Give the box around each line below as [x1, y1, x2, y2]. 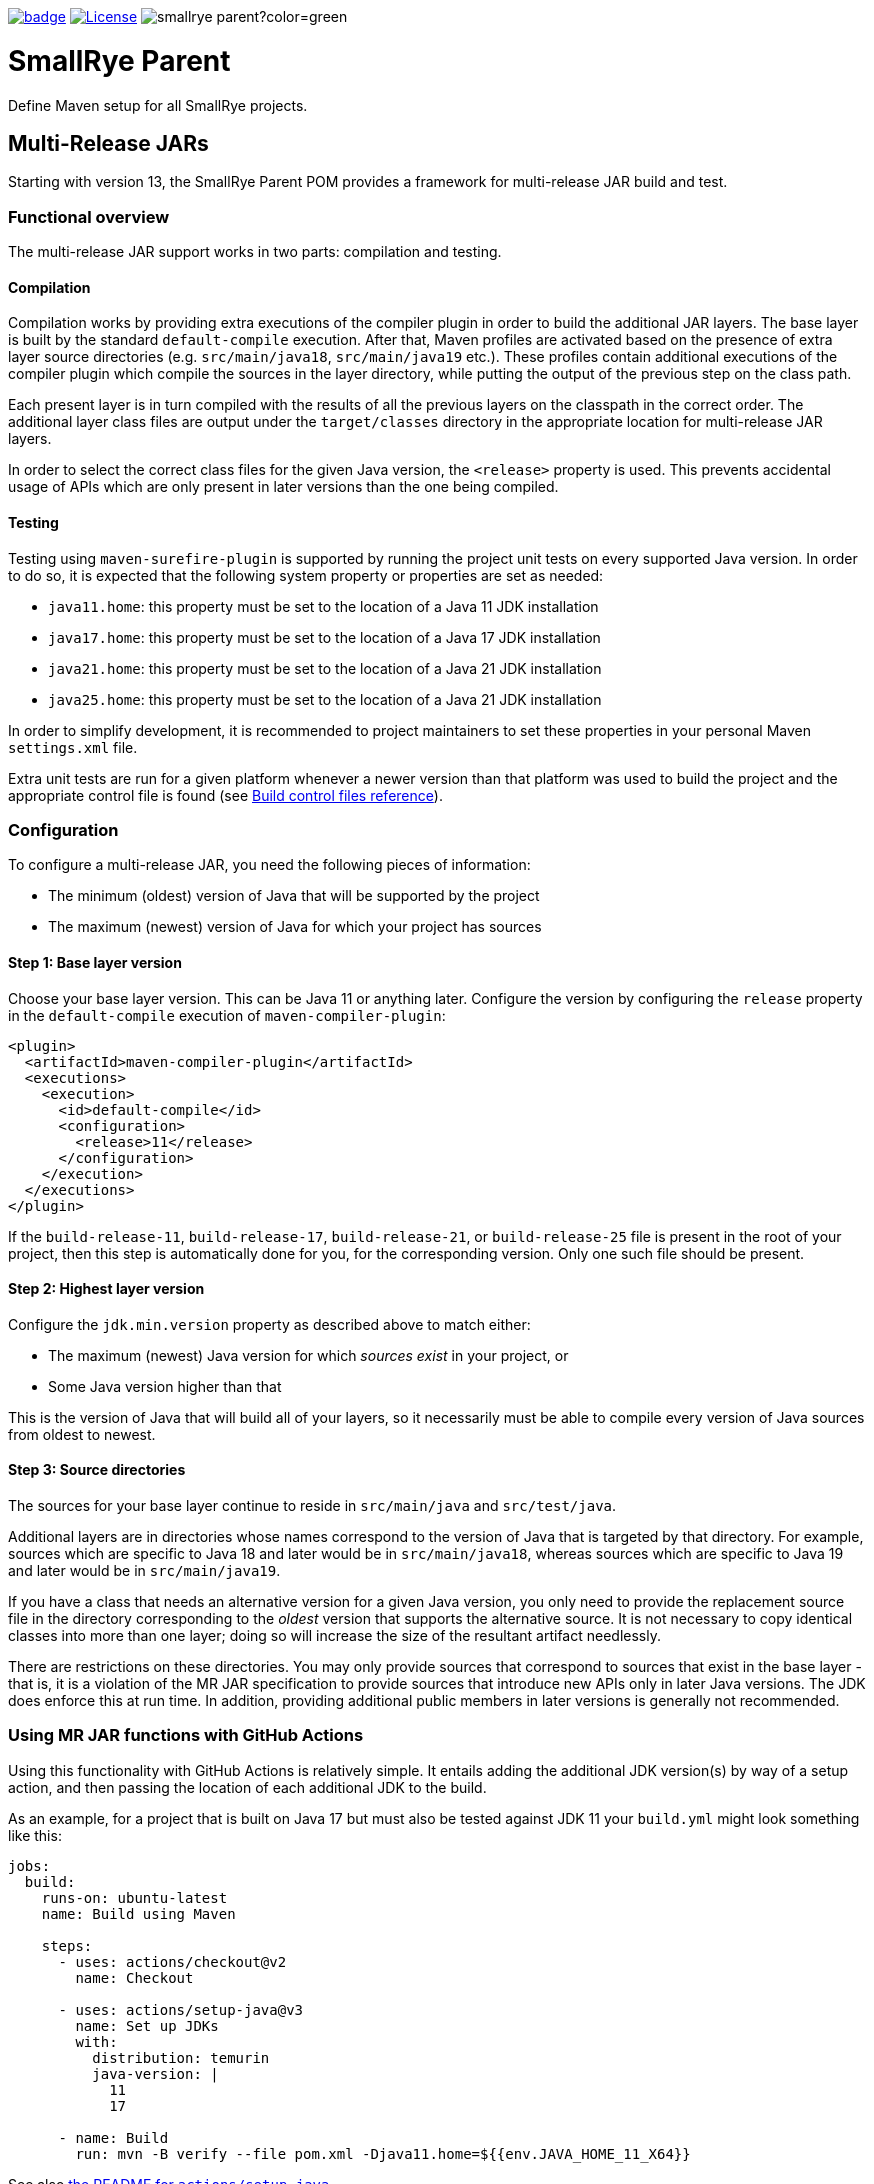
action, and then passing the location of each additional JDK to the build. [8, 1778, 487, 1796]
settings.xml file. [8, 738, 138, 756]
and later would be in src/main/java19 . [8, 1561, 281, 1579]
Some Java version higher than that [48, 1377, 282, 1395]
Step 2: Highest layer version [8, 1280, 205, 1298]
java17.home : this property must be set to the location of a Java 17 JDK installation [48, 628, 601, 646]
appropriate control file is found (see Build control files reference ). [8, 786, 443, 804]
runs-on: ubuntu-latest [41, 1889, 228, 1906]
